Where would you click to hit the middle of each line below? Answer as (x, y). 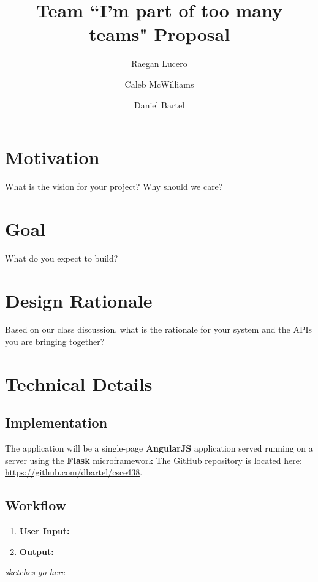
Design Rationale (79, 300)
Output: (36, 551)
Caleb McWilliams (159, 84)
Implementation (56, 422)
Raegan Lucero (159, 63)
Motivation (52, 157)
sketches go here (35, 572)
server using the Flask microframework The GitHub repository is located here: (153, 460)
